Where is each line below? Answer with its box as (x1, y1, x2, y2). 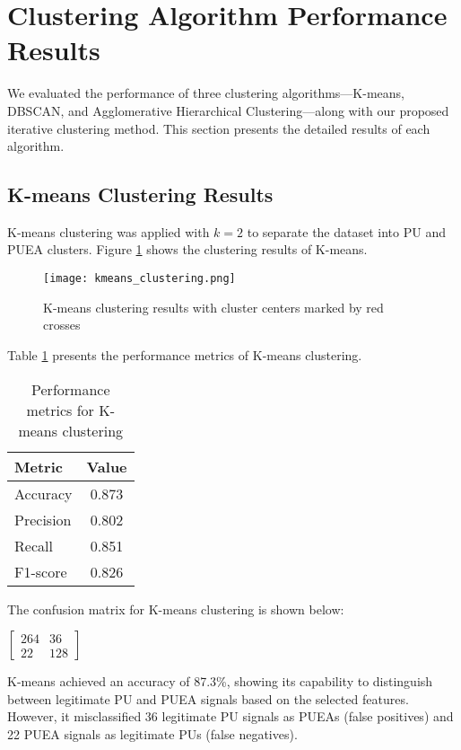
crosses (43, 315, 81, 334)
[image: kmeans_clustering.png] (43, 272, 236, 286)
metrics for (26, 399, 94, 420)
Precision (14, 508, 72, 530)
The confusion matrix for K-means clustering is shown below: (7, 599, 344, 618)
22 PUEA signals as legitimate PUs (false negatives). (7, 724, 298, 743)
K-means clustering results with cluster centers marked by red (43, 297, 384, 316)
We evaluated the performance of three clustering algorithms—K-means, (7, 84, 404, 102)
